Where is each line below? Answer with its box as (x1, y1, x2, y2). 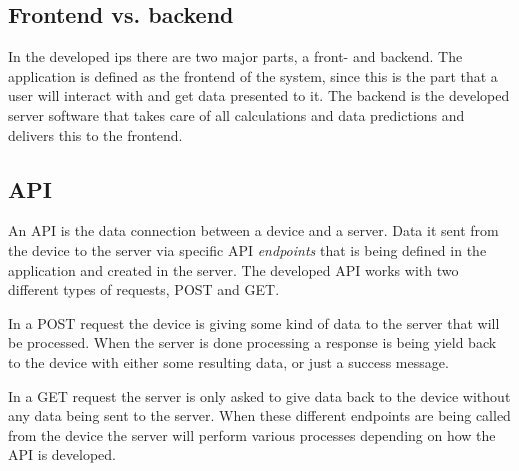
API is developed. (8, 444, 116, 465)
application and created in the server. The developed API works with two (8, 259, 459, 280)
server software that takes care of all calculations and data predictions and (8, 104, 465, 125)
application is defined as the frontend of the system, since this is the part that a (8, 65, 498, 86)
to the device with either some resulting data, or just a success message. (8, 351, 449, 372)
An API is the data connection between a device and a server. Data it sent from (8, 220, 499, 241)
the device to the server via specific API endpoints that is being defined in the (8, 239, 487, 260)
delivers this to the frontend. (8, 124, 183, 145)
